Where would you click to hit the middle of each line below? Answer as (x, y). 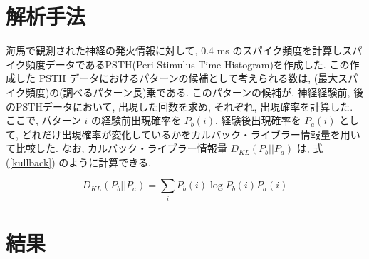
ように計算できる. (110, 162)
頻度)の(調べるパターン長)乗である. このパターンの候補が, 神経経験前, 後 (194, 92)
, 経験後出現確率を (258, 120)
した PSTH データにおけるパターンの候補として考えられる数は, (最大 (177, 78)
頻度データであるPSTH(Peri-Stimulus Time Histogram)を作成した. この (187, 64)
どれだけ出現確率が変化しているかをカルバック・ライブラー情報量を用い (191, 134)
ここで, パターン (43, 120)
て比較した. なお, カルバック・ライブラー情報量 (116, 148)
